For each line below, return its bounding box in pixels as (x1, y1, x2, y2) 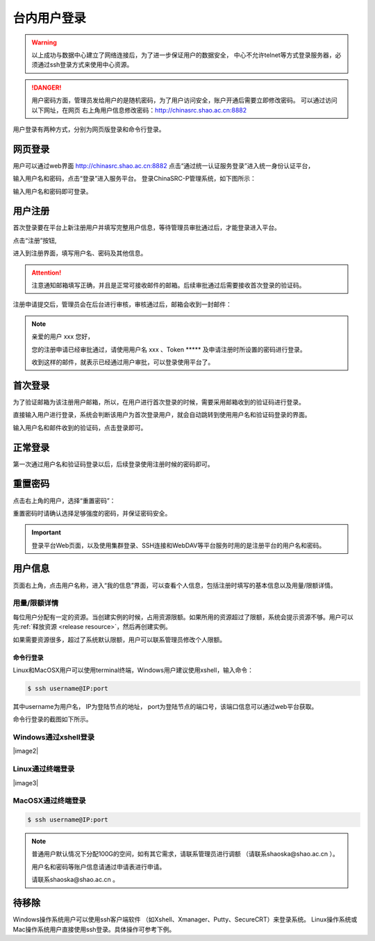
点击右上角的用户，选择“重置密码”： (12, 496, 116, 505)
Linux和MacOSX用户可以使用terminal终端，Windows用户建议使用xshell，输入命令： (12, 666, 253, 674)
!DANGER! (31, 83, 62, 92)
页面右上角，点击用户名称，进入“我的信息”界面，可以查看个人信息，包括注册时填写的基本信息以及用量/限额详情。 (12, 581, 337, 589)
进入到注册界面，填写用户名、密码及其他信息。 (12, 249, 147, 257)
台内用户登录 (12, 10, 87, 26)
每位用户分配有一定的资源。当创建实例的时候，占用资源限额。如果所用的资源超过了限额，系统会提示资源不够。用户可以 (12, 612, 353, 621)
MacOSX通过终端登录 (12, 796, 86, 805)
